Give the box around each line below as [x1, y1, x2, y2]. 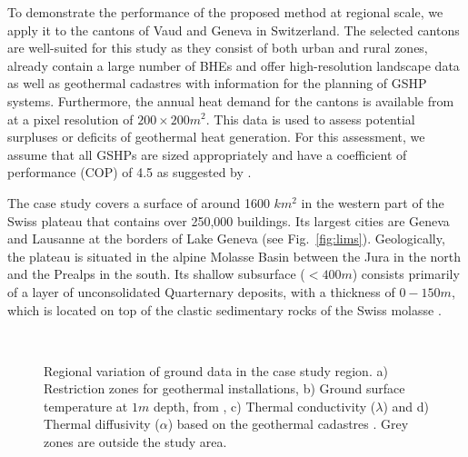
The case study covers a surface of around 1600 [7, 193, 270, 212]
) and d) [383, 396, 429, 415]
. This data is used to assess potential [205, 109, 415, 128]
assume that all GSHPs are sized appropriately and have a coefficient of [7, 144, 407, 164]
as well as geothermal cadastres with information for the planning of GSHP [7, 74, 427, 93]
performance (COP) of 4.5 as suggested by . [7, 163, 252, 182]
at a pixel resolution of [7, 109, 134, 128]
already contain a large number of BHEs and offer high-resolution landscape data [7, 55, 460, 75]
